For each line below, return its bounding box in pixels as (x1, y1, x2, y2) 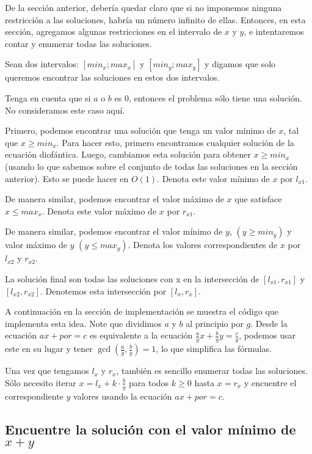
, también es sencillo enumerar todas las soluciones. (116, 364, 308, 377)
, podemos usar (239, 329, 296, 342)
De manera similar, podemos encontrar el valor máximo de (5, 192, 225, 205)
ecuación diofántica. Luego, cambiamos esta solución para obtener (5, 148, 251, 161)
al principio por (186, 317, 244, 329)
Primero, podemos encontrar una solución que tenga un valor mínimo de (5, 124, 276, 137)
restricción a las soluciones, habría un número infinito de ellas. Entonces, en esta (5, 13, 306, 26)
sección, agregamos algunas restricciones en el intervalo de (5, 25, 222, 38)
